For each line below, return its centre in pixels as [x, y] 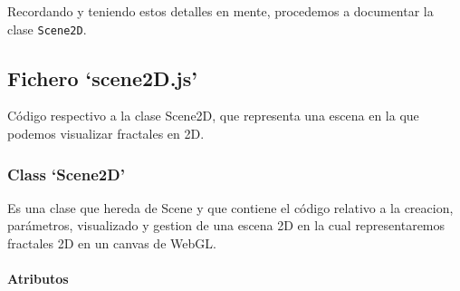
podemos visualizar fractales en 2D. [106, 134]
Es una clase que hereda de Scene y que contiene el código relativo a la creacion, [230, 207]
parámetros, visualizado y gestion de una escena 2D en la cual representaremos [226, 225]
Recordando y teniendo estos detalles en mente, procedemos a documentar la [220, 11]
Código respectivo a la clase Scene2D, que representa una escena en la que [213, 116]
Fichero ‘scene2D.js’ [102, 78]
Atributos [38, 279]
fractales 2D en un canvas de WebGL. [112, 243]
